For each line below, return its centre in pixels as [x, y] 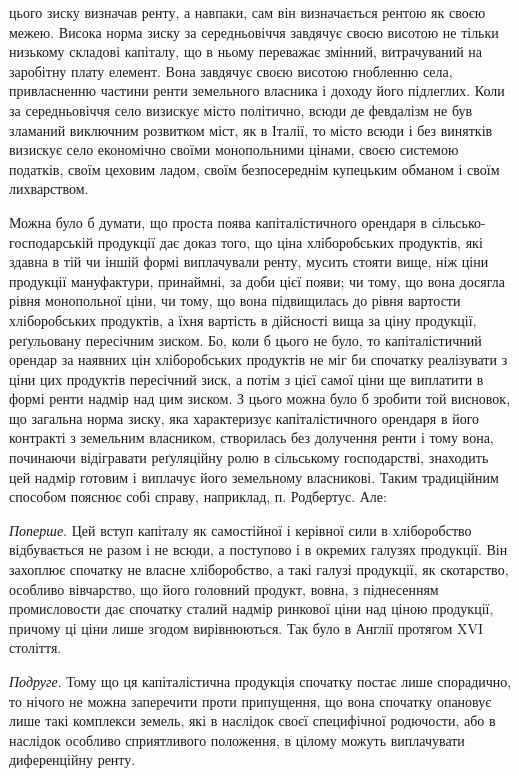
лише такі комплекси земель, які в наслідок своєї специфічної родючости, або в [252, 720]
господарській [51, 241]
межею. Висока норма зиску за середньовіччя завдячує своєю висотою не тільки [254, 31]
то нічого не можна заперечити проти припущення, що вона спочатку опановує [250, 700]
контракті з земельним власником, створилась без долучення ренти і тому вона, [251, 437]
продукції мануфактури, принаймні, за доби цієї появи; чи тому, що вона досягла [257, 280]
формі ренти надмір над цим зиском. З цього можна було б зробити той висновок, [260, 398]
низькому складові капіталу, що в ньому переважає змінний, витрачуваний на [246, 51]
